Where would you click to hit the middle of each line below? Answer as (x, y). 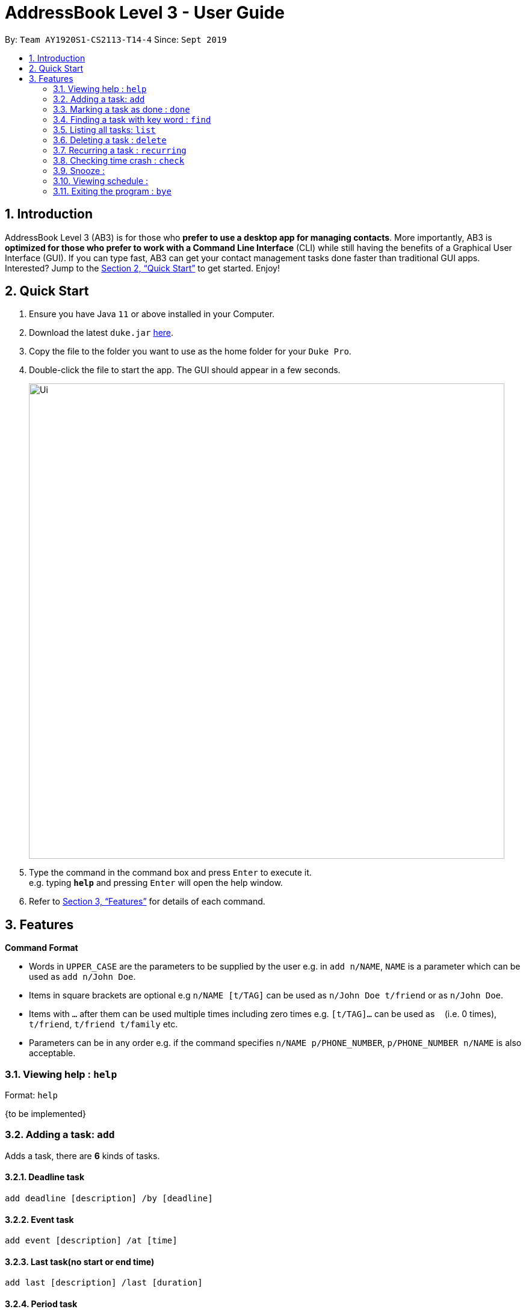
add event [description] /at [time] (91, 1241)
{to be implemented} (46, 1114)
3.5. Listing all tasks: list (104, 129)
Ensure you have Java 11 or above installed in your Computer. (152, 314)
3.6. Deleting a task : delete (110, 140)
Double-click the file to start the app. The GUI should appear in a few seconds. (185, 370)
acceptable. (52, 1053)
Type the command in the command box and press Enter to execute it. (170, 873)
